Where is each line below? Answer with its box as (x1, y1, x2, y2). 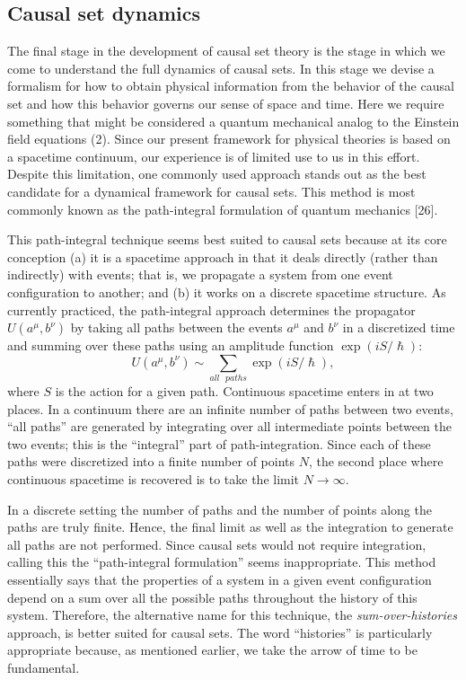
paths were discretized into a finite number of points (7, 452, 295, 471)
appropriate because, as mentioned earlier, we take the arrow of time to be (7, 640, 418, 659)
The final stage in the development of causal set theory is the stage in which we (7, 41, 445, 60)
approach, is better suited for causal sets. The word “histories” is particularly (7, 623, 433, 641)
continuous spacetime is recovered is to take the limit (7, 470, 300, 488)
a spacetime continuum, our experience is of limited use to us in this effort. (7, 146, 420, 165)
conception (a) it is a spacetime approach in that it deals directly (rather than (7, 247, 438, 266)
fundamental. (7, 658, 80, 676)
